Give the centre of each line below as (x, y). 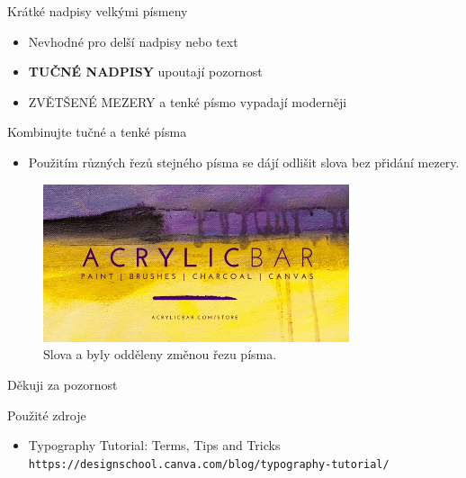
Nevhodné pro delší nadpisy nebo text (133, 41)
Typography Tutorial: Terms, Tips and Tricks (154, 445)
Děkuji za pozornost (63, 384)
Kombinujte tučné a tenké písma (97, 132)
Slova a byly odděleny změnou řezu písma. (160, 354)
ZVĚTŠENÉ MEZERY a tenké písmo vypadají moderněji (188, 101)
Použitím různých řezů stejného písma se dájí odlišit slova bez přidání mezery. (244, 162)
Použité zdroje (47, 415)
